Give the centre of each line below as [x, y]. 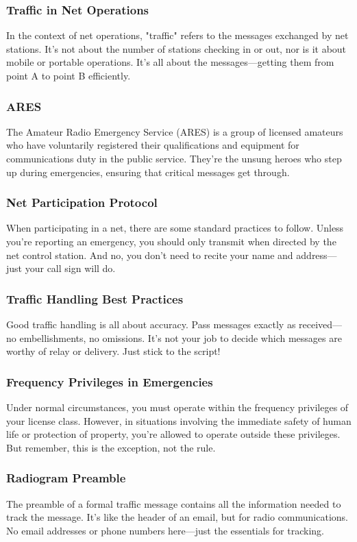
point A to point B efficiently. [69, 75]
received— [321, 324]
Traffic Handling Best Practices [95, 298]
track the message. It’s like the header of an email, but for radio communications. [177, 517]
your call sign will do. [70, 268]
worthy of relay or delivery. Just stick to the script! [113, 351]
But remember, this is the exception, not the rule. [111, 447]
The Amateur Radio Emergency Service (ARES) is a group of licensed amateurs [175, 131]
